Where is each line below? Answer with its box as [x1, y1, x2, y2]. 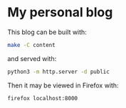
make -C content [7, 41, 56, 48]
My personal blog [7, 4, 113, 21]
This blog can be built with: [7, 28, 87, 36]
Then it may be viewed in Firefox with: [7, 81, 119, 90]
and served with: [7, 54, 57, 63]
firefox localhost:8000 [7, 94, 78, 102]
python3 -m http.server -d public [7, 68, 110, 75]
